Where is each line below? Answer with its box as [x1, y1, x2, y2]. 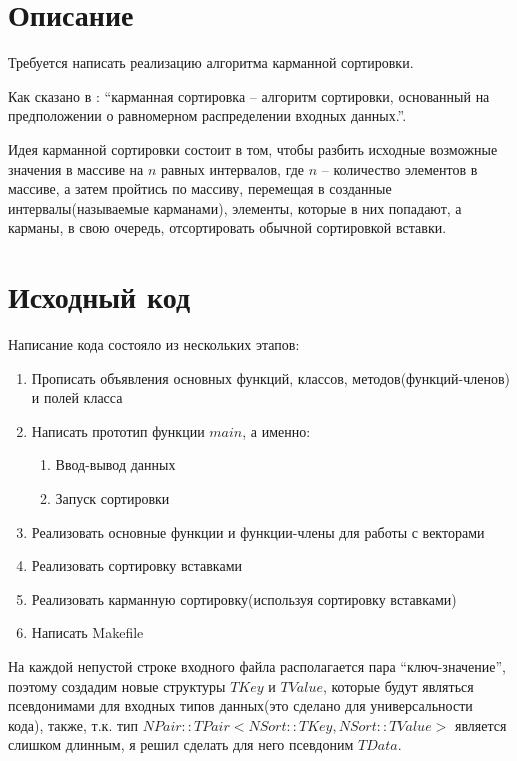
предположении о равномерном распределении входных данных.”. [8, 105, 407, 126]
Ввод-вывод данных [55, 454, 176, 475]
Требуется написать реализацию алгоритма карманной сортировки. [8, 52, 414, 73]
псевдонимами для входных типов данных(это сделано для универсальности [8, 695, 473, 716]
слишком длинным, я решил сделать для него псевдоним [8, 734, 354, 755]
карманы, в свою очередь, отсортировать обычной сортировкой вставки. [8, 217, 447, 238]
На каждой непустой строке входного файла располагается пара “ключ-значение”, [8, 655, 507, 676]
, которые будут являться [322, 675, 474, 696]
